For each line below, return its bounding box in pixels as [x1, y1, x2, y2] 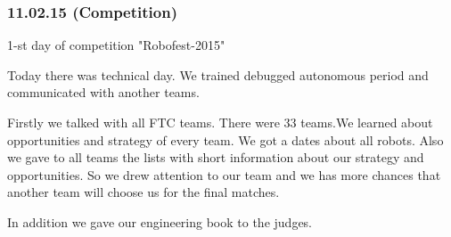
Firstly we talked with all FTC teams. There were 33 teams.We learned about [7, 113, 433, 131]
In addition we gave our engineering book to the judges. [7, 212, 313, 231]
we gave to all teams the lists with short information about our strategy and [7, 148, 424, 167]
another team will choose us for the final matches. [7, 183, 280, 201]
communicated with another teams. [7, 83, 200, 102]
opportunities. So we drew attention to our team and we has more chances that [7, 165, 441, 184]
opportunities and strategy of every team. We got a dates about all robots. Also [7, 130, 444, 149]
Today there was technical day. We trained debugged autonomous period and [7, 65, 429, 84]
